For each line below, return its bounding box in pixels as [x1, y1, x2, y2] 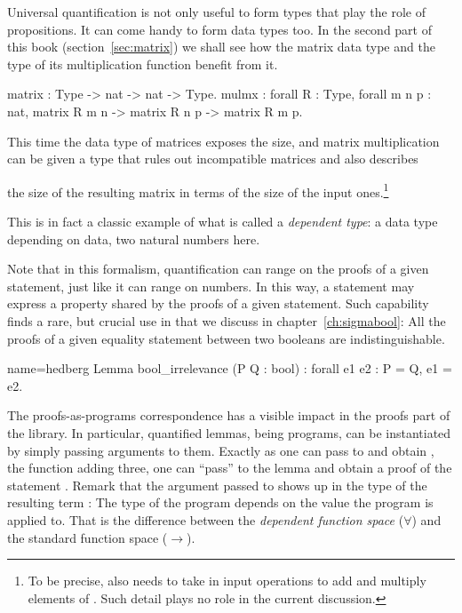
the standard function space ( [7, 528, 168, 546]
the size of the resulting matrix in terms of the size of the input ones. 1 [7, 179, 389, 201]
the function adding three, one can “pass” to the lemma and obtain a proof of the [7, 458, 452, 477]
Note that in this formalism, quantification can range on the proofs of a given [7, 259, 429, 278]
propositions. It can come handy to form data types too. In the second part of [7, 20, 432, 38]
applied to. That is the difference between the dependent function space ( [7, 510, 404, 529]
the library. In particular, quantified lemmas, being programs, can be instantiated [7, 423, 451, 442]
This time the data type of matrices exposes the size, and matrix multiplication [7, 131, 440, 150]
